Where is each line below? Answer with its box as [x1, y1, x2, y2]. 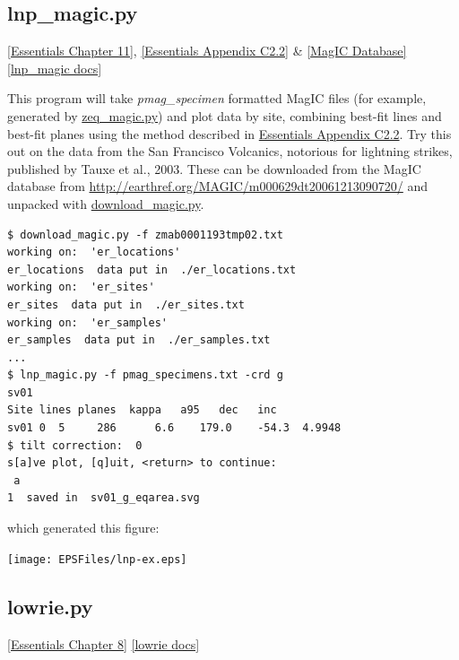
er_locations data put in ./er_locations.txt [7, 263, 297, 276]
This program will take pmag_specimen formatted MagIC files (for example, [7, 89, 427, 108]
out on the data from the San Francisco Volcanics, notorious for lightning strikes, [7, 142, 453, 161]
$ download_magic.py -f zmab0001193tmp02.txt [7, 228, 283, 241]
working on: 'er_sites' [7, 281, 155, 294]
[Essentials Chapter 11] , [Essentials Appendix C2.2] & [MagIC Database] [7, 41, 407, 60]
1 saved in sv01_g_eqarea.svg [7, 491, 200, 505]
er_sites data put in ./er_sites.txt [7, 298, 245, 311]
